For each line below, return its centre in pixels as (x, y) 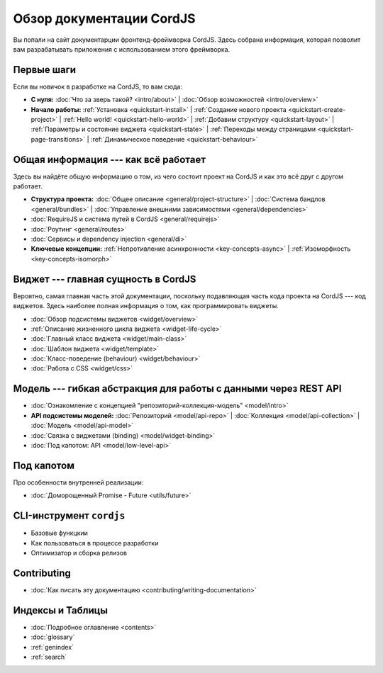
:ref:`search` (49, 657)
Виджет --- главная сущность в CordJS (105, 279)
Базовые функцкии (60, 533)
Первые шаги (44, 70)
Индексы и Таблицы (61, 610)
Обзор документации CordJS (104, 18)
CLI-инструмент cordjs (69, 516)
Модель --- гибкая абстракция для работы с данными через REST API (177, 389)
